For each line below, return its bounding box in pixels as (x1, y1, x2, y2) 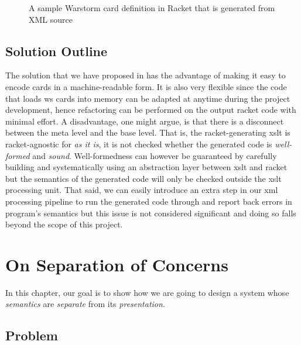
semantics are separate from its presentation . (5, 298, 165, 310)
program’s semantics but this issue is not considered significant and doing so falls (5, 206, 296, 219)
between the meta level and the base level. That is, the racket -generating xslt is (5, 126, 290, 139)
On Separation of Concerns (5, 252, 228, 276)
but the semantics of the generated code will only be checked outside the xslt (5, 172, 282, 184)
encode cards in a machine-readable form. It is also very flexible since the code (5, 80, 287, 92)
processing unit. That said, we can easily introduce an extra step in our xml (5, 184, 278, 196)
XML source (29, 13, 73, 25)
